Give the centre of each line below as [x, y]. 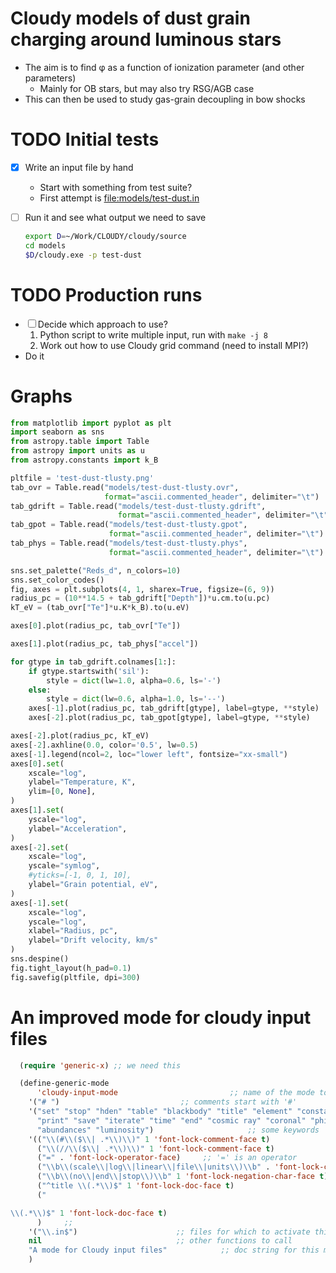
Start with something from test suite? [116, 187]
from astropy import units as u [77, 451]
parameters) [50, 78]
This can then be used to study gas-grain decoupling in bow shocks [165, 99]
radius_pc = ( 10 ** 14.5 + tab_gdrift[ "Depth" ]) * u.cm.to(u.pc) [140, 598]
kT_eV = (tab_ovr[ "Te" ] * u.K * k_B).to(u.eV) [100, 608]
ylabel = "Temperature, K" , [82, 782]
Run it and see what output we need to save [115, 217]
